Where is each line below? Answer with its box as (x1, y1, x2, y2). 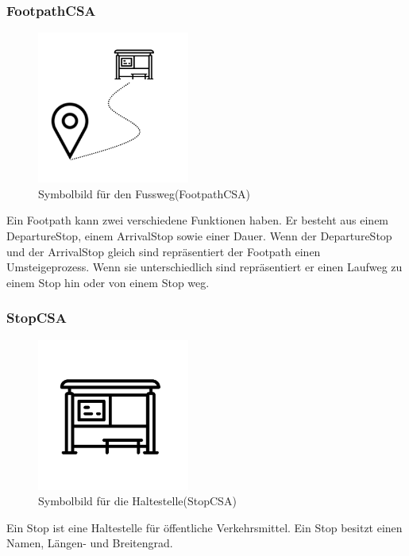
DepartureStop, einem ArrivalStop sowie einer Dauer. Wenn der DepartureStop (6, 227, 392, 243)
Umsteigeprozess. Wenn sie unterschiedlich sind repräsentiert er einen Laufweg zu (6, 259, 403, 275)
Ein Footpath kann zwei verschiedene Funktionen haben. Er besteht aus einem (6, 212, 389, 228)
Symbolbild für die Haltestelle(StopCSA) (38, 493, 237, 509)
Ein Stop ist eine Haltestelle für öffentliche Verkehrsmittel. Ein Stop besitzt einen (6, 519, 403, 535)
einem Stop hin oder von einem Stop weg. (6, 274, 210, 290)
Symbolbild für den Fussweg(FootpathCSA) (38, 185, 251, 201)
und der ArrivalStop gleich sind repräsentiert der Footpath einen (6, 243, 321, 259)
